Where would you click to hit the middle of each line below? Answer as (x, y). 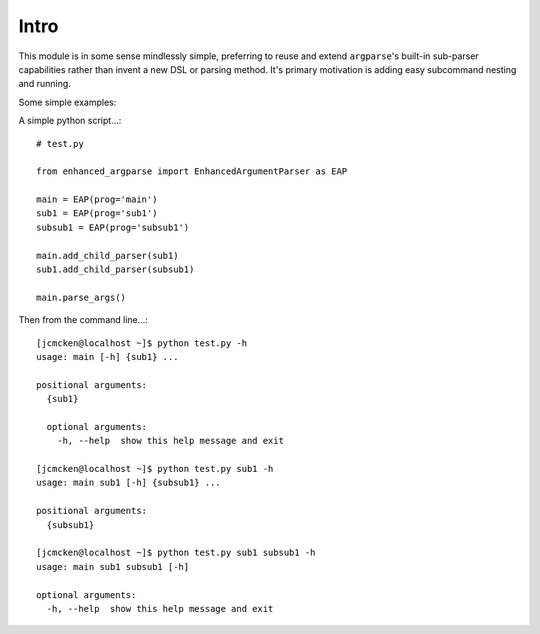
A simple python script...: (70, 121)
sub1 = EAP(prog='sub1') (97, 213)
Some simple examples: (67, 102)
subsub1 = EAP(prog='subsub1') (113, 227)
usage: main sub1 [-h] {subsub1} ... (129, 483)
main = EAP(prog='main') (97, 199)
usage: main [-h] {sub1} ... (107, 356)
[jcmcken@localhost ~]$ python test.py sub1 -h (155, 469)
